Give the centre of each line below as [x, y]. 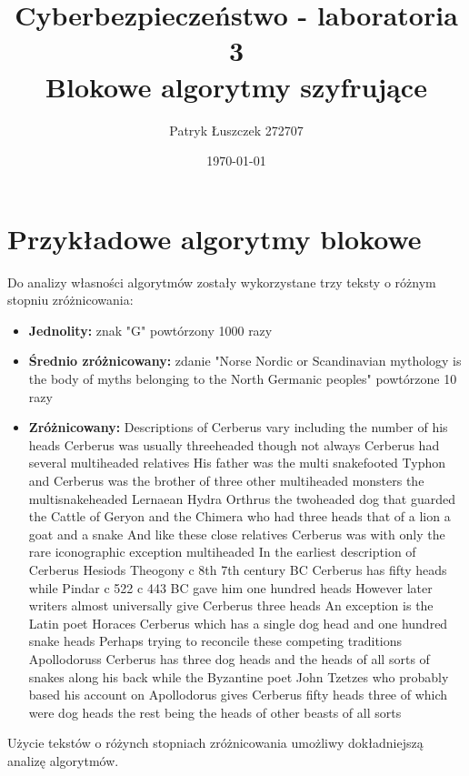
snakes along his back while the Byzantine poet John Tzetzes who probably [239, 676]
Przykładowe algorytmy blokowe [215, 238]
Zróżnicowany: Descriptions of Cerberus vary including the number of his [238, 427]
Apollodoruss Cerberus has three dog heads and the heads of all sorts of [229, 658]
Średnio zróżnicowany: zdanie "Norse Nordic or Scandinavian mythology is [245, 361]
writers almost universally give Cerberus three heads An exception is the [231, 605]
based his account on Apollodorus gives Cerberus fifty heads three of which [238, 695]
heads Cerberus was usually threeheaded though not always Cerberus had [234, 444]
